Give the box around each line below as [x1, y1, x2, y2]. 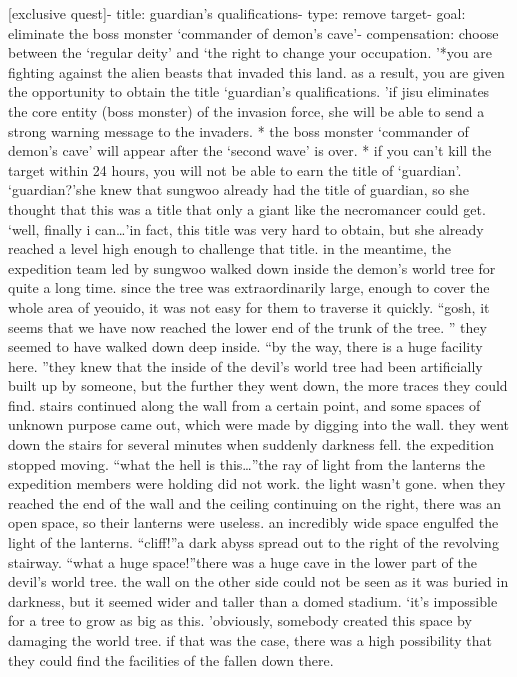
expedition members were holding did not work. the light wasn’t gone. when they [8, 473, 506, 494]
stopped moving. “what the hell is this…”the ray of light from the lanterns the [8, 453, 485, 474]
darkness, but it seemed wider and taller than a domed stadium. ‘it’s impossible [8, 590, 498, 611]
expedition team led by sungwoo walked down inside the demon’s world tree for [8, 257, 496, 278]
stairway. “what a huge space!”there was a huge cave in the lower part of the [8, 551, 477, 572]
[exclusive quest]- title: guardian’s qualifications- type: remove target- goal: [8, 3, 466, 23]
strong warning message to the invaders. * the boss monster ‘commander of [8, 120, 469, 141]
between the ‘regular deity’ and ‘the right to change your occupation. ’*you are [8, 42, 492, 63]
